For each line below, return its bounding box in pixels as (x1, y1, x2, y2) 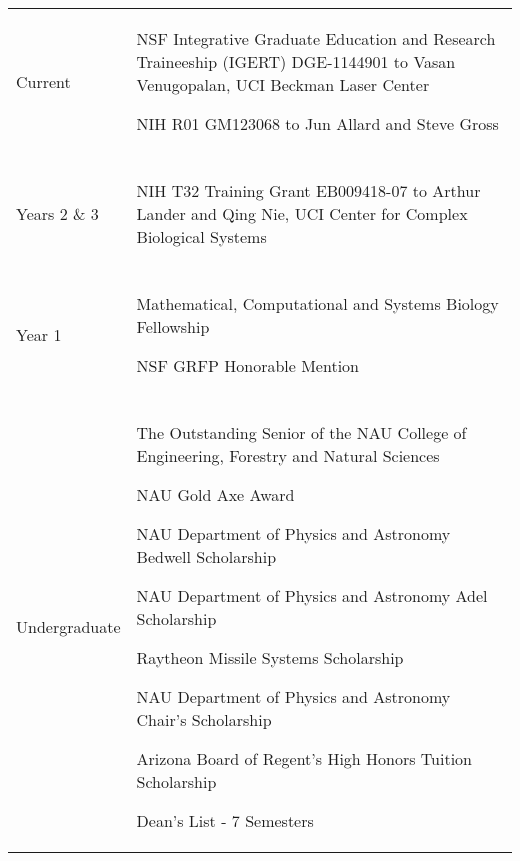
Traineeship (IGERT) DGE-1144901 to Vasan (136, 50, 456, 73)
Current (16, 69, 71, 93)
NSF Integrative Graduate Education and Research (136, 27, 496, 50)
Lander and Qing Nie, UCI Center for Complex (136, 202, 468, 225)
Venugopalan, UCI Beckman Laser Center (136, 73, 430, 96)
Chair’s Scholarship (136, 708, 272, 731)
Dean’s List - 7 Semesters (136, 809, 314, 832)
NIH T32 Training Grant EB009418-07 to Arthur (136, 179, 481, 202)
